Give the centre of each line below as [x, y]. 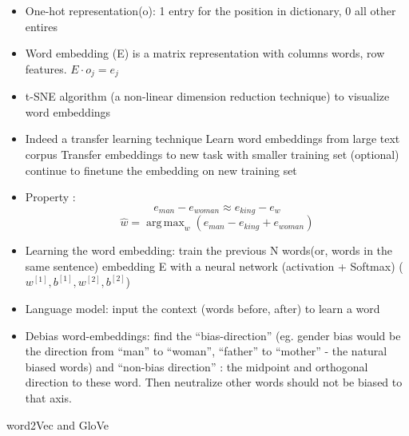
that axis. [48, 398]
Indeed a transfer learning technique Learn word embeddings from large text [212, 139]
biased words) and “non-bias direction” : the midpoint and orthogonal [197, 366]
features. [46, 68]
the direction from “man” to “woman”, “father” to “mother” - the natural [206, 351]
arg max [165, 223]
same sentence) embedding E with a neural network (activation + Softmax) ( [214, 266]
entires [41, 26]
